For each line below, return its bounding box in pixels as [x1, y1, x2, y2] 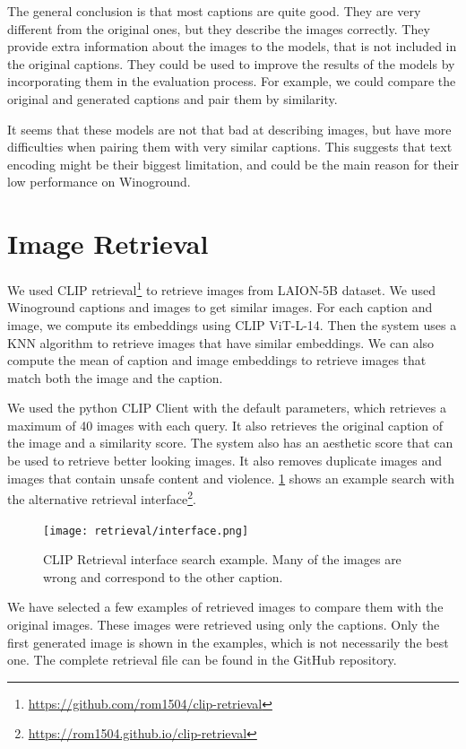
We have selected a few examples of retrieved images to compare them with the [7, 597, 444, 616]
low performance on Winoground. [7, 172, 191, 191]
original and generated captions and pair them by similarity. [7, 89, 338, 108]
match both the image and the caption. [7, 368, 223, 387]
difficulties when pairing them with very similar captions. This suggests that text [7, 137, 453, 156]
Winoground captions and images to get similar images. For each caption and [7, 298, 433, 317]
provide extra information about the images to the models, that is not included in [7, 37, 457, 56]
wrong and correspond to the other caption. [43, 567, 283, 586]
